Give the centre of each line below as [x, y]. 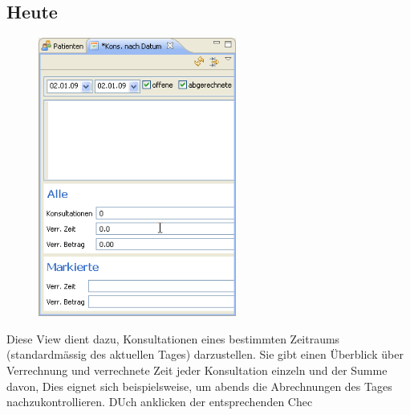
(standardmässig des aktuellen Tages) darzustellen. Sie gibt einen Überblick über [205, 354]
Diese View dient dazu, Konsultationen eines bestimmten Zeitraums [173, 338]
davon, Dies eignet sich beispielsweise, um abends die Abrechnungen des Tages [199, 386]
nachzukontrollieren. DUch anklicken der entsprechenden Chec [160, 402]
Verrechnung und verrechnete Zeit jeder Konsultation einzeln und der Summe [197, 370]
